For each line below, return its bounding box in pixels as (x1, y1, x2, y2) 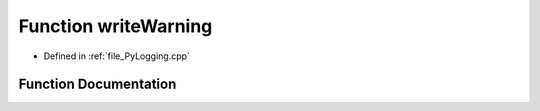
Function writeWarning (18, 15, 213, 37)
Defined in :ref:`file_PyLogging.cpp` (43, 50, 190, 62)
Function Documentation (18, 76, 177, 93)
